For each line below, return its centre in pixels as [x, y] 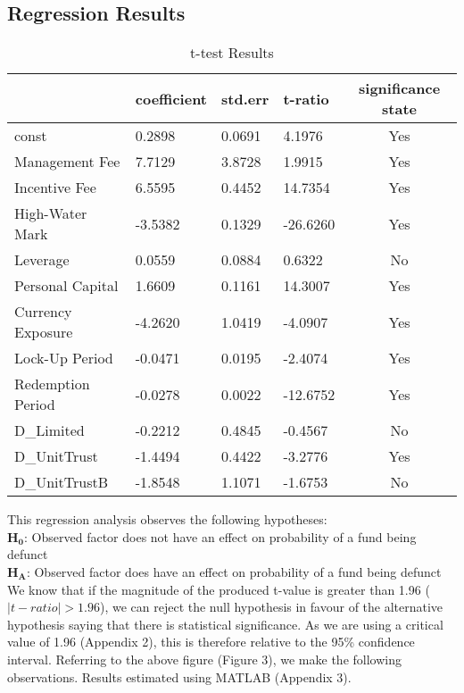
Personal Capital [66, 286]
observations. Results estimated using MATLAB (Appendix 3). [179, 676]
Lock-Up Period [64, 358]
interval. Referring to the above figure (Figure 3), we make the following [204, 659]
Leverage [42, 260]
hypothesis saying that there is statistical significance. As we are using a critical [225, 624]
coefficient [171, 98]
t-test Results [232, 53]
